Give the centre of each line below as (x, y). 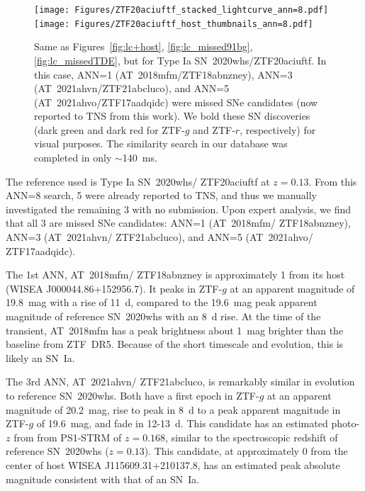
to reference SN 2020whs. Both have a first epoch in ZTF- (133, 395)
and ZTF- (214, 129)
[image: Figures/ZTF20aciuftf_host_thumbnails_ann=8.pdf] (174, 24)
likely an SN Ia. (40, 357)
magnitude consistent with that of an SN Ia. (103, 479)
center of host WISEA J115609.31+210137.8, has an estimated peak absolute (173, 464)
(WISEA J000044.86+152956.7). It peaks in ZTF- (114, 288)
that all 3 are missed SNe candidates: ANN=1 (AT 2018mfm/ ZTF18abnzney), (178, 223)
